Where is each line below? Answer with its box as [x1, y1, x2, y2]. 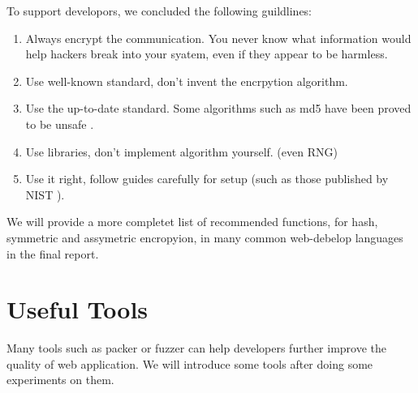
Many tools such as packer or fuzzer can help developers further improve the [6, 340, 387, 357]
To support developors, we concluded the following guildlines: [6, 2, 312, 19]
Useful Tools [6, 293, 149, 326]
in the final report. [6, 245, 99, 262]
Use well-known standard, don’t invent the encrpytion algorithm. [25, 72, 348, 89]
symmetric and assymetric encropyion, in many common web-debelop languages [6, 229, 403, 246]
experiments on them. [6, 371, 114, 388]
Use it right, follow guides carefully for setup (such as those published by [25, 170, 389, 187]
